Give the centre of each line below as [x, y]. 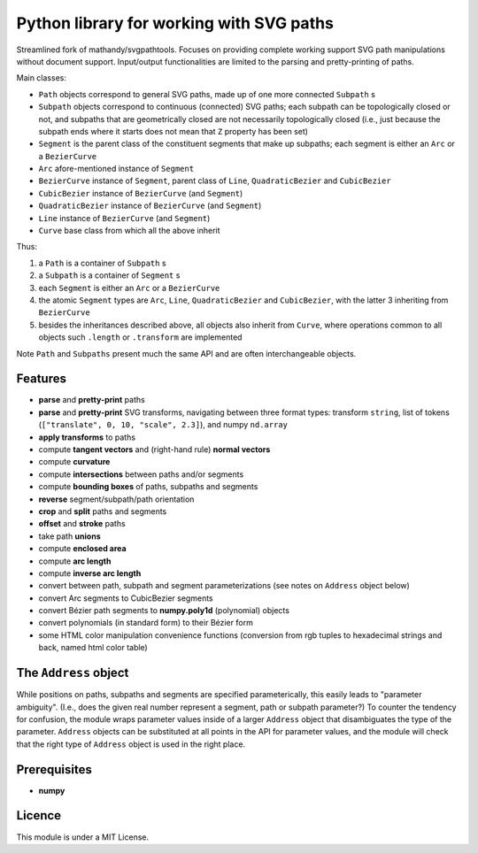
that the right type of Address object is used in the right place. [131, 744]
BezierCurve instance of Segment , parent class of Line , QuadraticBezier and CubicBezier [215, 181]
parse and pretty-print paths [92, 400]
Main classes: [41, 78]
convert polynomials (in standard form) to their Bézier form [146, 623]
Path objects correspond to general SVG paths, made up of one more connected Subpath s [207, 94]
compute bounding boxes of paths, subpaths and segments [148, 487]
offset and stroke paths [82, 524]
